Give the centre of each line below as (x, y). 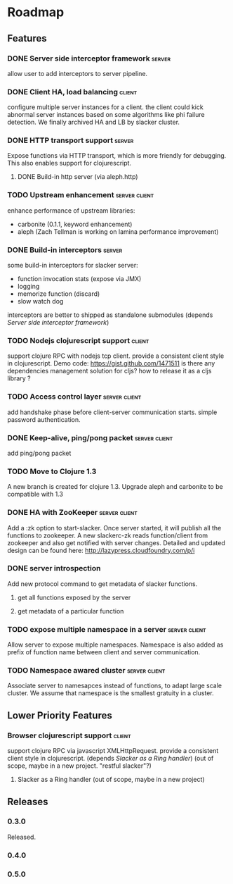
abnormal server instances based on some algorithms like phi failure (106, 115)
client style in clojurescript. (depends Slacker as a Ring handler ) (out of (111, 759)
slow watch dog (40, 301)
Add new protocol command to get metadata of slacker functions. (102, 584)
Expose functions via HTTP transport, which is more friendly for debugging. (117, 156)
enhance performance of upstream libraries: (71, 210)
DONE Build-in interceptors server (65, 249)
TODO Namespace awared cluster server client (86, 671)
